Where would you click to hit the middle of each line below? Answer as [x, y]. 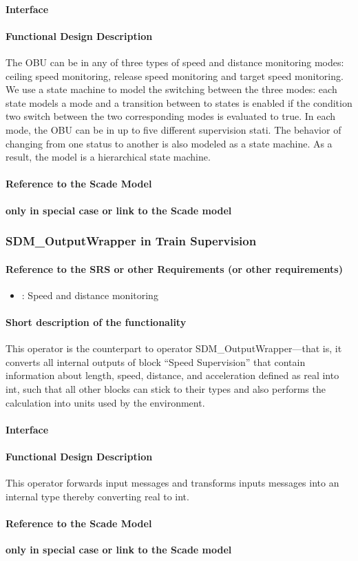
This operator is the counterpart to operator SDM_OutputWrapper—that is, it [174, 348]
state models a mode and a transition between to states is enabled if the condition [179, 102]
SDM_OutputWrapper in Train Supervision [131, 241]
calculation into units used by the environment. [105, 402]
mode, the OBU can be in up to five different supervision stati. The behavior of [173, 129]
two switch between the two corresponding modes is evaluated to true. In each [171, 116]
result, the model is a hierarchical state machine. [108, 157]
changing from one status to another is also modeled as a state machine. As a [169, 143]
